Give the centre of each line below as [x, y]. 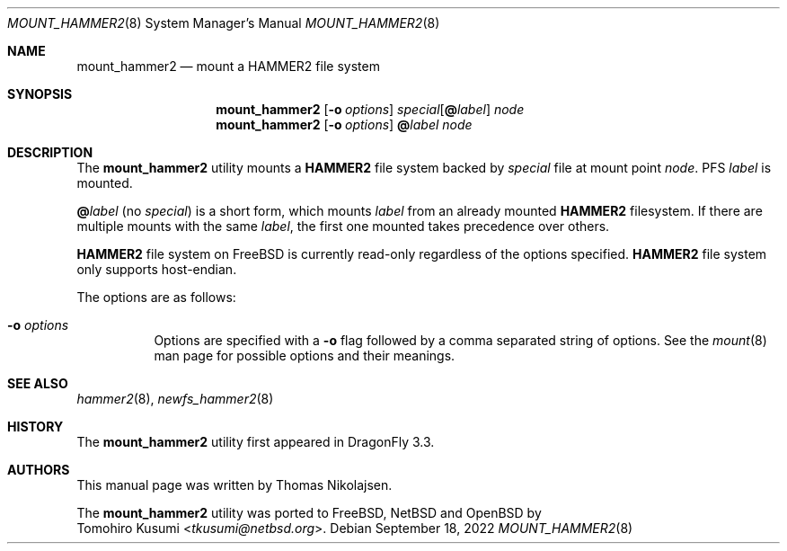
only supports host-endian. [157, 269]
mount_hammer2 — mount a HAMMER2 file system [228, 66]
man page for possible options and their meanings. [305, 355]
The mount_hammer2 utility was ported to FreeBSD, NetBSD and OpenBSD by [309, 513]
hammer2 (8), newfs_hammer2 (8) [175, 399]
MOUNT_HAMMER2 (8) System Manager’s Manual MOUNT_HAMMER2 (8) [224, 23]
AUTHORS [39, 470]
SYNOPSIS [40, 94]
